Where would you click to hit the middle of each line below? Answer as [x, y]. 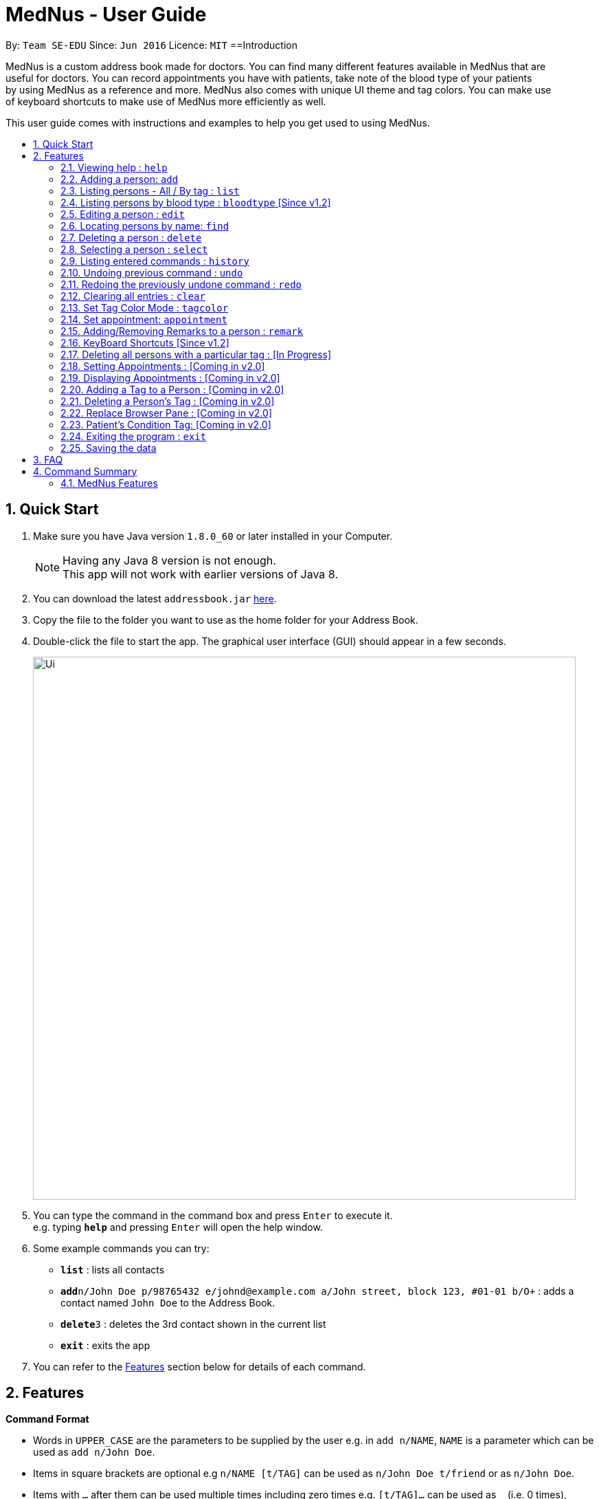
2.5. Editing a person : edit [123, 214]
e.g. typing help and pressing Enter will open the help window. [178, 1227]
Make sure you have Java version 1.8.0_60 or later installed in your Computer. [213, 536]
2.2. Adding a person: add [120, 179]
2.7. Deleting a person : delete [131, 237]
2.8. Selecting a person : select [134, 249]
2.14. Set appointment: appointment [144, 319]
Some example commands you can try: [121, 1248]
